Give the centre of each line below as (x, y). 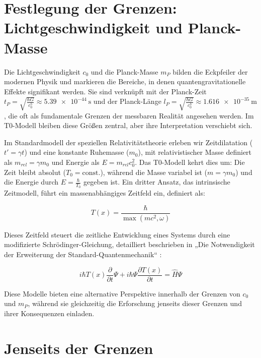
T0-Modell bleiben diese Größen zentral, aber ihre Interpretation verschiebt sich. (128, 125)
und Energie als (75, 162)
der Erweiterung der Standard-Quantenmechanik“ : (83, 254)
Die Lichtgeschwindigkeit (42, 71)
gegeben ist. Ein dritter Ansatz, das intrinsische (157, 182)
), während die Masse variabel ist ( (154, 172)
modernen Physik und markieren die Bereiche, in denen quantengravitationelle (125, 81)
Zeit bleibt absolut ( (35, 172)
